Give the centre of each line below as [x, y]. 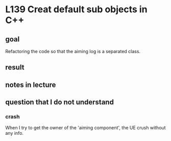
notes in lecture [31, 85]
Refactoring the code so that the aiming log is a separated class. [73, 51]
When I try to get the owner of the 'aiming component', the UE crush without [86, 128]
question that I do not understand [59, 102]
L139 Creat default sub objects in [76, 9]
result [15, 67]
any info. [15, 133]
